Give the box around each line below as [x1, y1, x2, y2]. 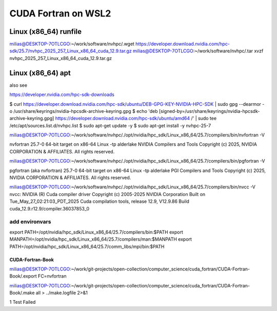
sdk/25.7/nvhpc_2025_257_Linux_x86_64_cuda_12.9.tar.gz [9, 48, 132, 54]
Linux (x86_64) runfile [9, 27, 82, 36]
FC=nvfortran [37, 273, 67, 279]
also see [9, 82, 28, 88]
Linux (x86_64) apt [9, 68, 71, 77]
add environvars [9, 218, 51, 225]
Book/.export [9, 273, 37, 279]
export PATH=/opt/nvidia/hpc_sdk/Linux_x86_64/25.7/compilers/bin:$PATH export [9, 229, 183, 235]
